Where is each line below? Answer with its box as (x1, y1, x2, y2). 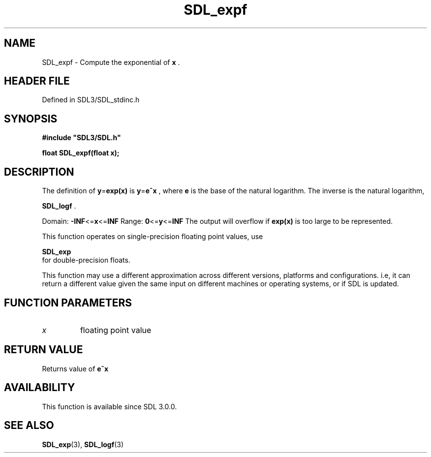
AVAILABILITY (4, 381, 75, 394)
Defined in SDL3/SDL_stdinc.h (42, 95, 140, 104)
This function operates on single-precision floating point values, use (42, 232, 263, 241)
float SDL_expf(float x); (42, 149, 120, 157)
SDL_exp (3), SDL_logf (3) (42, 440, 124, 449)
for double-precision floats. (42, 256, 130, 265)
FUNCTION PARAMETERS (4, 296, 132, 309)
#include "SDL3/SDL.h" (42, 133, 121, 142)
